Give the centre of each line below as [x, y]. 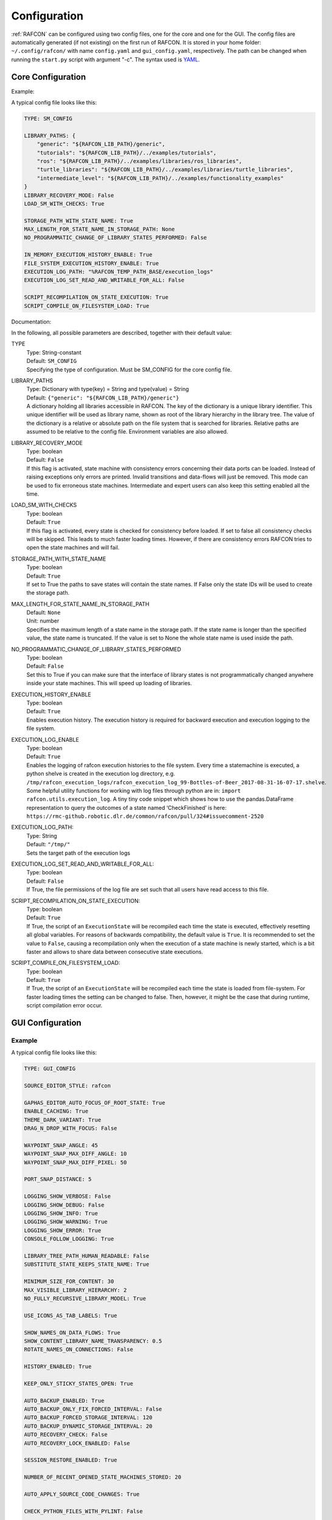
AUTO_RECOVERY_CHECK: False [66, 1435]
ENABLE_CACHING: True [56, 1111]
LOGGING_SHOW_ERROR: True [63, 1230]
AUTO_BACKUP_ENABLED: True [64, 1401]
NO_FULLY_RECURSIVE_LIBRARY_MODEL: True [85, 1298]
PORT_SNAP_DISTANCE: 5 [58, 1179]
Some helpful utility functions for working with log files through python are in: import [134, 790]
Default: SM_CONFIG [52, 361]
